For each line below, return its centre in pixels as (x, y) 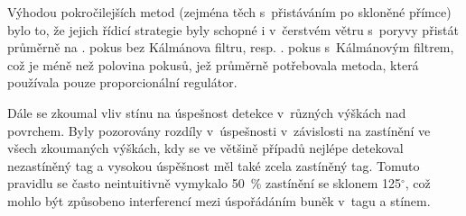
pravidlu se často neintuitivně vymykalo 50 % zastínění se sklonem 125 (204, 183)
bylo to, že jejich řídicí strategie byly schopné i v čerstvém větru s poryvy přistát (233, 29)
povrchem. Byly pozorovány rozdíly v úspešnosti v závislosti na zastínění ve (219, 130)
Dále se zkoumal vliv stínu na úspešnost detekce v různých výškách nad (207, 112)
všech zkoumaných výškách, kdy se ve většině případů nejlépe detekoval (205, 148)
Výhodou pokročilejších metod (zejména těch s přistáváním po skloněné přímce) (229, 12)
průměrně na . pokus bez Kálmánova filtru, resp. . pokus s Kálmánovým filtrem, (231, 47)
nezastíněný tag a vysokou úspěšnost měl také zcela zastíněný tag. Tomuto (214, 165)
